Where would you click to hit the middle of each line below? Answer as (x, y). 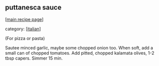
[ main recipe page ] (24, 19)
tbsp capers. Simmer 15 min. (34, 58)
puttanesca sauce (33, 8)
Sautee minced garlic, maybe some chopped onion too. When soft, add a (79, 47)
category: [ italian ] (23, 29)
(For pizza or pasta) (25, 38)
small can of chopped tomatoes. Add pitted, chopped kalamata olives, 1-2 (80, 53)
